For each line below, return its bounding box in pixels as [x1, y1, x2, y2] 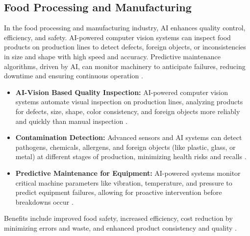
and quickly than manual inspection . [15, 116, 127, 126]
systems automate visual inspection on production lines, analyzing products [15, 96, 243, 107]
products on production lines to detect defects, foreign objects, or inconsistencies [4, 42, 246, 52]
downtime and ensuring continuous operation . [4, 71, 143, 81]
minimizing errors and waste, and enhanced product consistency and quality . [4, 222, 237, 233]
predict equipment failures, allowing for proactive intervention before [15, 187, 222, 197]
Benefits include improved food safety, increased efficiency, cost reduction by [4, 213, 233, 223]
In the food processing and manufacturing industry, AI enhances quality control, [4, 23, 246, 33]
